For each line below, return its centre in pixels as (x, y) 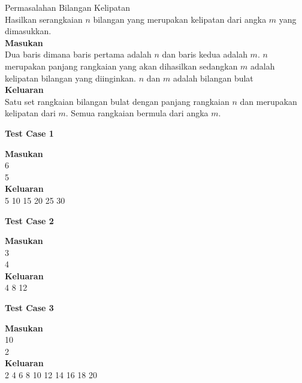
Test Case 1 (29, 133)
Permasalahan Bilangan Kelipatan (67, 7)
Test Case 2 (29, 220)
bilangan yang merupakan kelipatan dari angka (180, 19)
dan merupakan (268, 101)
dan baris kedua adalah (205, 54)
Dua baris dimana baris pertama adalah (78, 54)
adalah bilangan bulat (213, 78)
